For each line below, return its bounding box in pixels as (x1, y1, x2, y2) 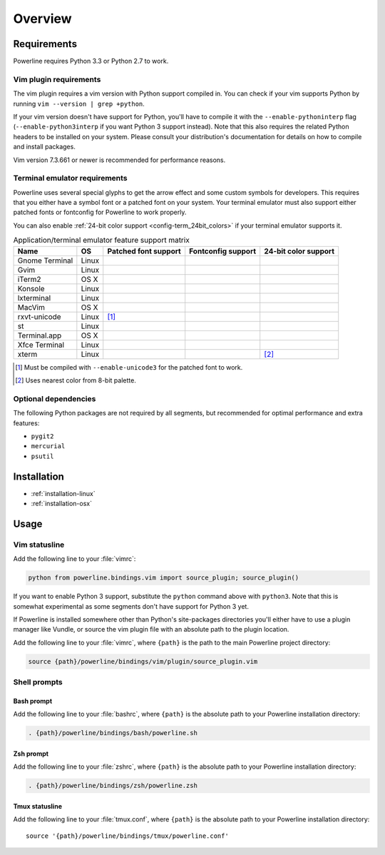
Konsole (17, 283, 46, 293)
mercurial (31, 442, 66, 450)
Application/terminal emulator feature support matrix (13, 236, 190, 246)
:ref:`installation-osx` (31, 500, 93, 508)
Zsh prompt (13, 749, 49, 758)
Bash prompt (13, 697, 53, 705)
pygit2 (31, 432, 54, 440)
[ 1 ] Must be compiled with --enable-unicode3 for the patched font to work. (15, 363, 243, 371)
